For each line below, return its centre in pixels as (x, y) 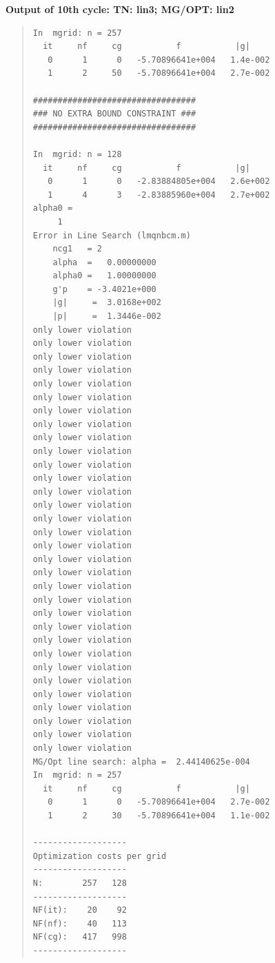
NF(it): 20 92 (80, 910)
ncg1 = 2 (78, 249)
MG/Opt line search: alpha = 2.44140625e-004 (141, 762)
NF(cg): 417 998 (80, 937)
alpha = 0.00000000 (104, 262)
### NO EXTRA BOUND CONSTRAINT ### (114, 114)
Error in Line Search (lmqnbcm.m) (112, 235)
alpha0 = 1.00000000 (104, 276)
